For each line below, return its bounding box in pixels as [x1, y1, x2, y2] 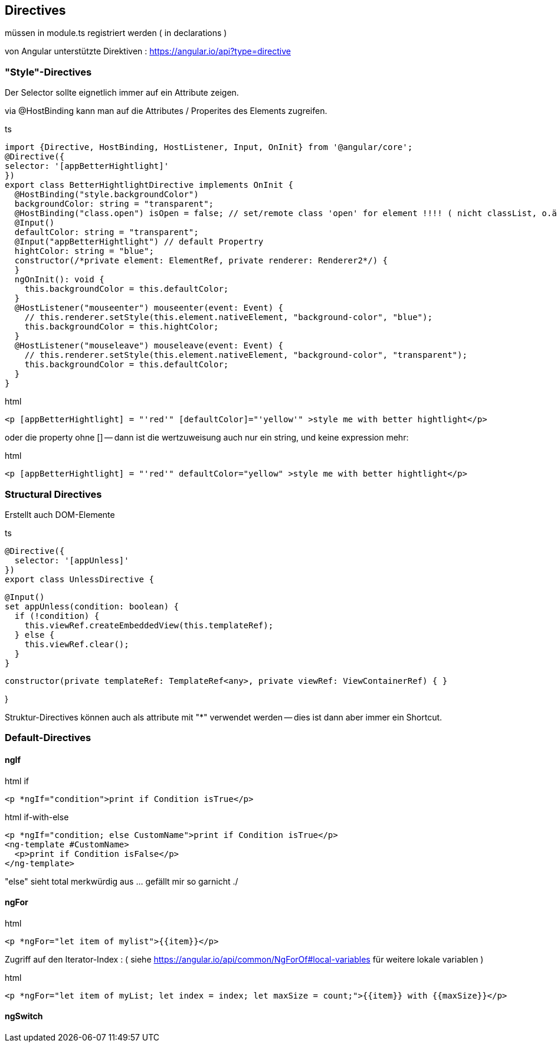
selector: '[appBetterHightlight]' [5, 161, 169, 171]
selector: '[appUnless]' [14, 555, 129, 565]
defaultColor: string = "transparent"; [14, 227, 199, 237]
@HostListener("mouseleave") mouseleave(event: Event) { [14, 341, 284, 351]
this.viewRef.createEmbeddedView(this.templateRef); [24, 620, 274, 630]
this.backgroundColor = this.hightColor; [24, 322, 219, 332]
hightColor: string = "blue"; [14, 246, 154, 256]
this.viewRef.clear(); [24, 639, 129, 649]
